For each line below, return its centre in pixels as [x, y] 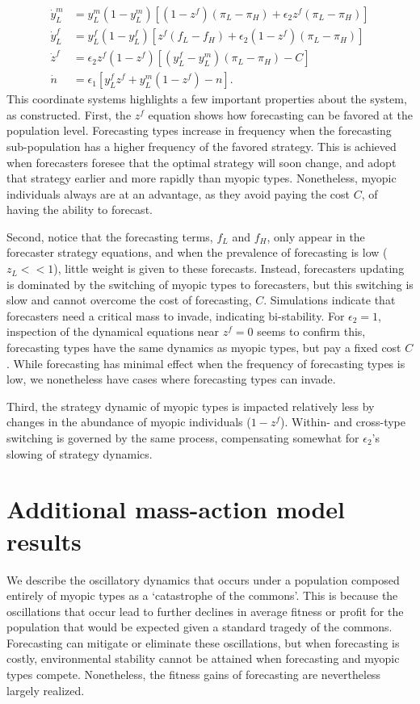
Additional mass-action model [176, 509]
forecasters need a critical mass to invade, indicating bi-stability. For [176, 315]
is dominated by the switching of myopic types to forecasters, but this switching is [210, 284]
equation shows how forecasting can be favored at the [280, 114]
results [44, 541]
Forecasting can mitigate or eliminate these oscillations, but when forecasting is [203, 642]
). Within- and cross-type [342, 422]
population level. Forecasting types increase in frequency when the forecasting [199, 130]
